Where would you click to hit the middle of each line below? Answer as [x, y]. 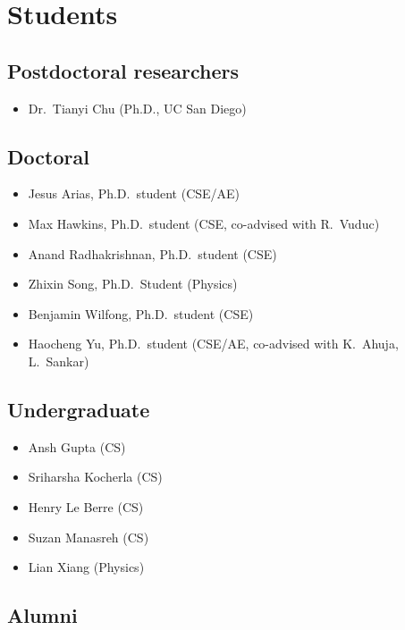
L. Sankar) [59, 361]
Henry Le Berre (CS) [86, 506]
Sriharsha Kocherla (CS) [95, 477]
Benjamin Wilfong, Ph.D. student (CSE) [141, 313]
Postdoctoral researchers [123, 70]
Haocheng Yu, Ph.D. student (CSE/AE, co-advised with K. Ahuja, [213, 344]
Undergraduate [79, 409]
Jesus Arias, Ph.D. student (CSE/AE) [134, 193]
